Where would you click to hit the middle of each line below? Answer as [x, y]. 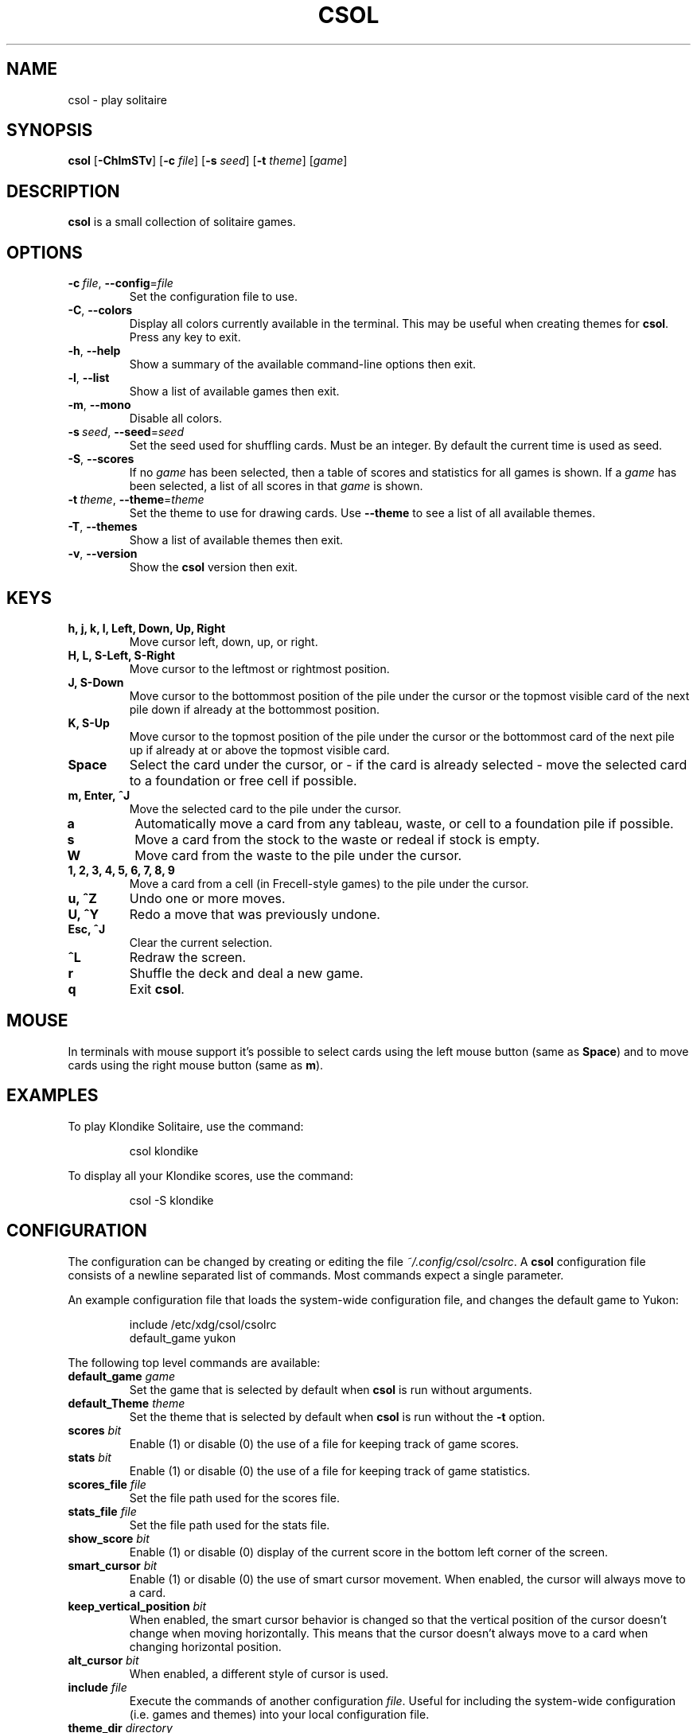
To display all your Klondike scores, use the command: [211, 1175]
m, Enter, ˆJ [99, 795]
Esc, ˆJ [87, 929]
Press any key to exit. [185, 337]
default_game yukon [183, 1338]
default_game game [122, 1376]
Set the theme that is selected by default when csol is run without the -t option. [337, 1416]
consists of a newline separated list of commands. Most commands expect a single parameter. [316, 1275]
